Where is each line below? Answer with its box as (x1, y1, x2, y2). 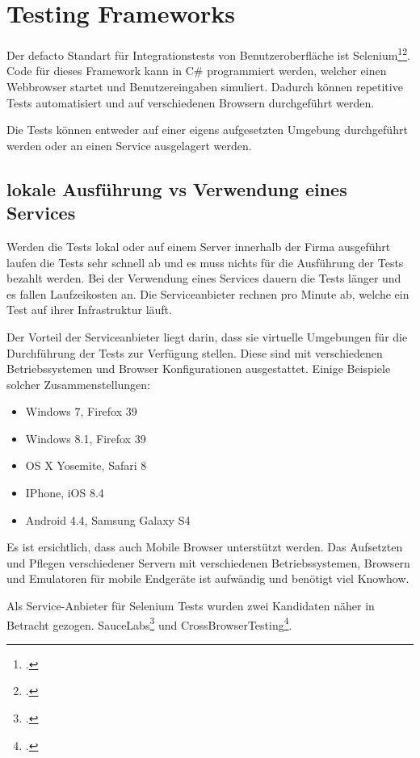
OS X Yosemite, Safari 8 (25, 457, 147, 474)
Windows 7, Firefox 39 (25, 403, 137, 420)
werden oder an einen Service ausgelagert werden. (6, 136, 252, 153)
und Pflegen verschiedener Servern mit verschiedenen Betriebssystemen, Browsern (6, 554, 410, 571)
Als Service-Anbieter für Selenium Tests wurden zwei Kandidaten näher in (6, 597, 375, 614)
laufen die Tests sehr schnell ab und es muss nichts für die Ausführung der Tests (6, 253, 404, 270)
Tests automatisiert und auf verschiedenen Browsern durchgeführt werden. (6, 94, 375, 111)
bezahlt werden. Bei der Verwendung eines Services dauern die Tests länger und (6, 270, 401, 287)
